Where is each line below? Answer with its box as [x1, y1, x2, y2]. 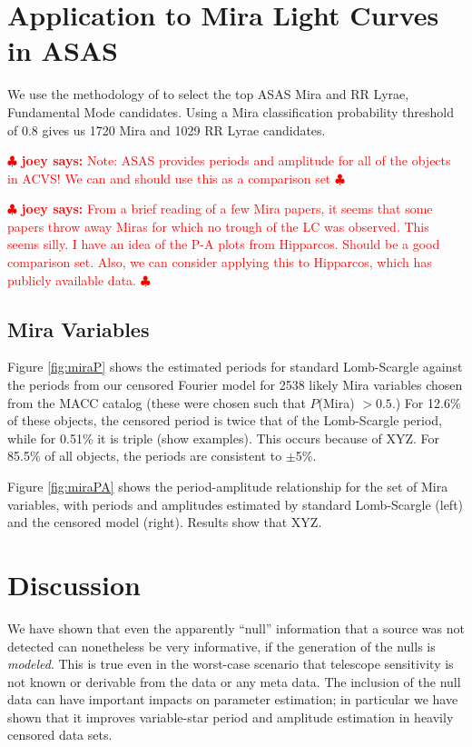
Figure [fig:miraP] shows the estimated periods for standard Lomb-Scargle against [7, 357, 463, 376]
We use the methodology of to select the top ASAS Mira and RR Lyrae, [7, 85, 409, 104]
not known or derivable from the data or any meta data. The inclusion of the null [7, 672, 461, 691]
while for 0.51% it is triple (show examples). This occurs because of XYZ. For [7, 428, 439, 447]
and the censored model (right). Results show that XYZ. [7, 513, 322, 532]
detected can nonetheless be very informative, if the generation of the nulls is [7, 636, 436, 655]
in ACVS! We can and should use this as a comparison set [7, 168, 331, 187]
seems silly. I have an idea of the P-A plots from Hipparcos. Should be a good [7, 234, 440, 254]
